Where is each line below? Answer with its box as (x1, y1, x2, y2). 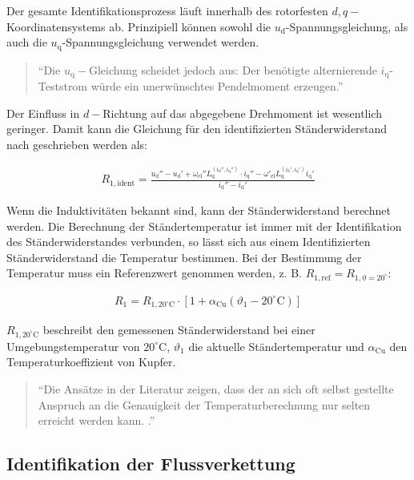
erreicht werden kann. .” (38, 412, 155, 429)
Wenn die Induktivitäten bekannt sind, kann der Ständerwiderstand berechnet (6, 202, 391, 219)
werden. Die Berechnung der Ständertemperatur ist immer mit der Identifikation (6, 217, 402, 234)
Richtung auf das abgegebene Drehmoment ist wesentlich (102, 104, 382, 121)
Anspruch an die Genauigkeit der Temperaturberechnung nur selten (38, 396, 371, 413)
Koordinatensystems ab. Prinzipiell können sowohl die (6, 18, 271, 34)
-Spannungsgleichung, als (285, 18, 408, 34)
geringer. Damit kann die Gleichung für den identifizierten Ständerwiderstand (6, 120, 388, 137)
